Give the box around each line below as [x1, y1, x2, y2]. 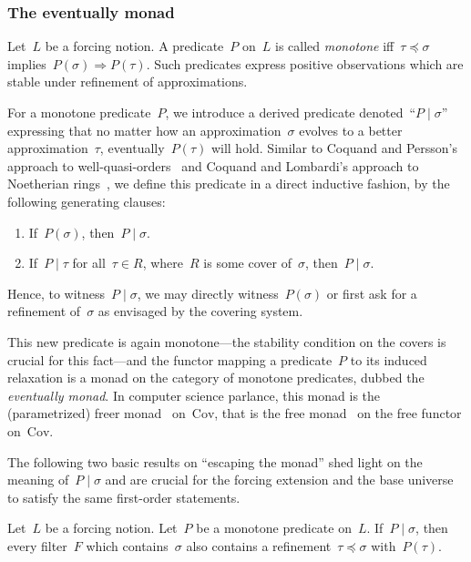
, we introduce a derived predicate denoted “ [165, 103, 416, 121]
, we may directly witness [137, 283, 279, 302]
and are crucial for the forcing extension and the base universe [105, 470, 454, 489]
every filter [7, 536, 67, 555]
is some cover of [203, 253, 292, 272]
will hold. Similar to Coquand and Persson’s [210, 138, 457, 158]
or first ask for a [326, 283, 417, 302]
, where [142, 253, 184, 272]
